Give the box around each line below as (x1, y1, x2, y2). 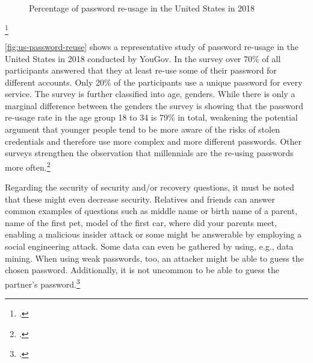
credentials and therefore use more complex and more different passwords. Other (5, 134, 302, 147)
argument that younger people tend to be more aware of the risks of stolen (5, 123, 280, 136)
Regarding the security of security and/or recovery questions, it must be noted (5, 181, 294, 194)
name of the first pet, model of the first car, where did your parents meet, (5, 216, 277, 229)
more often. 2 (5, 159, 51, 173)
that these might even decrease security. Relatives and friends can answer (5, 192, 275, 205)
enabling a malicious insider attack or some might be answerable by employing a (5, 228, 302, 241)
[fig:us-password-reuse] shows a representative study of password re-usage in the (5, 40, 299, 52)
